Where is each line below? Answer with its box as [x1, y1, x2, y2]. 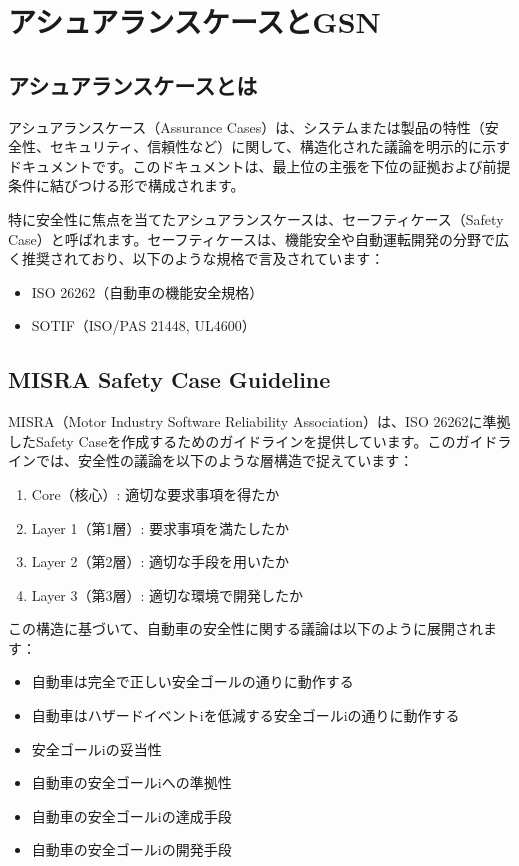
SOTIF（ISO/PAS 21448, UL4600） [31, 315, 256, 336]
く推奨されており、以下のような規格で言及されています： [8, 248, 385, 269]
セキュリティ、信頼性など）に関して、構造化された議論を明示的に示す [49, 136, 511, 157]
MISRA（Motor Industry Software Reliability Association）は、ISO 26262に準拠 [8, 411, 511, 432]
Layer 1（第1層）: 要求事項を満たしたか [31, 517, 290, 538]
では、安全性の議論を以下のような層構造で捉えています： [35, 450, 414, 471]
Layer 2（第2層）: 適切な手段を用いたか [31, 551, 290, 572]
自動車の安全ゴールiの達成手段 [31, 805, 232, 826]
